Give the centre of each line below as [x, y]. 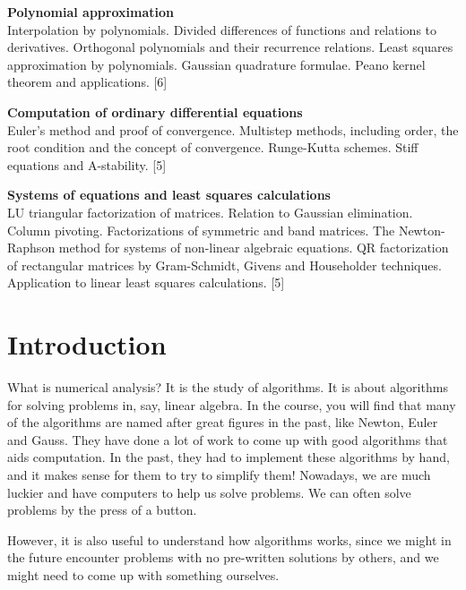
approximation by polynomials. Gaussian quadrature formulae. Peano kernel [216, 64]
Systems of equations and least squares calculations [169, 195]
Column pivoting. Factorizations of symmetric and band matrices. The [201, 230]
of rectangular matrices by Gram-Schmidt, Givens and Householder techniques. [224, 265]
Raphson [31, 248]
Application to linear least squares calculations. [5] [146, 282]
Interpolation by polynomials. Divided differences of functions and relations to [222, 29]
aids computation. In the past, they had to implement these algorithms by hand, [229, 457]
